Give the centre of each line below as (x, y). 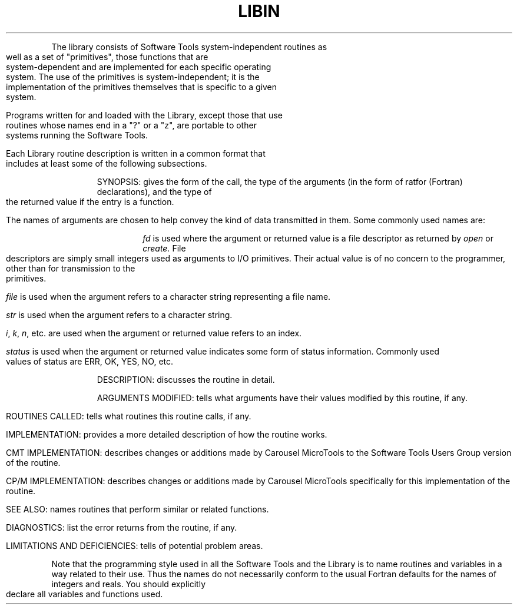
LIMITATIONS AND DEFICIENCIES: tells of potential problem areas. (135, 545)
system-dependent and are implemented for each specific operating (139, 67)
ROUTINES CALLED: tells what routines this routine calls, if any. (129, 416)
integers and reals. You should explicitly (129, 584)
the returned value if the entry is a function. (90, 201)
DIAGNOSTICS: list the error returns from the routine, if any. (122, 527)
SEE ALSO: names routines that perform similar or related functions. (137, 509)
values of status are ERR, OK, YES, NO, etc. (90, 361)
